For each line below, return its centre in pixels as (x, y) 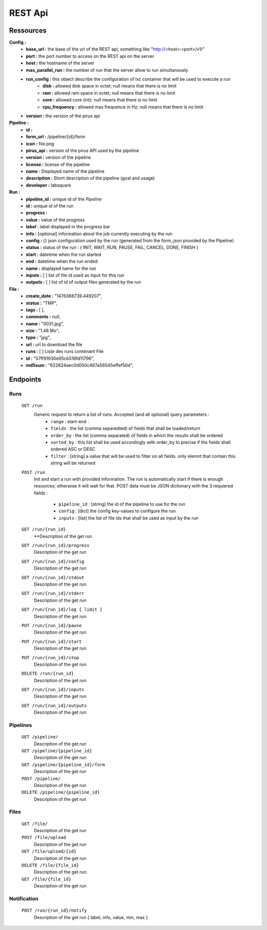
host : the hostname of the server (60, 63)
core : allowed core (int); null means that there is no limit (100, 100)
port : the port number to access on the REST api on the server (90, 56)
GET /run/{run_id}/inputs (53, 690)
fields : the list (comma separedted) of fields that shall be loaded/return (125, 429)
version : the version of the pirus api (63, 116)
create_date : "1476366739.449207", (64, 296)
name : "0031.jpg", (45, 324)
